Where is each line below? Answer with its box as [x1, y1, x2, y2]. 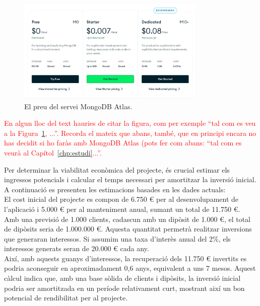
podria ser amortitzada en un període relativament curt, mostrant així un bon [4, 282, 245, 293]
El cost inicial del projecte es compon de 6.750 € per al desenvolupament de [4, 194, 239, 204]
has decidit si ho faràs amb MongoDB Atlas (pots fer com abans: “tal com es [4, 137, 242, 148]
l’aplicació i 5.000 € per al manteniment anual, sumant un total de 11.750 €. [4, 203, 240, 214]
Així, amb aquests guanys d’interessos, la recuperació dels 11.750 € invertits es [4, 253, 247, 263]
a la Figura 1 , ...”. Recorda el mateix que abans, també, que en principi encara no [4, 127, 256, 138]
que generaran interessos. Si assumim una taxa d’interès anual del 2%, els [4, 233, 231, 244]
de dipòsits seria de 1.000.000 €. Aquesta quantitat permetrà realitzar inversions [4, 223, 252, 234]
